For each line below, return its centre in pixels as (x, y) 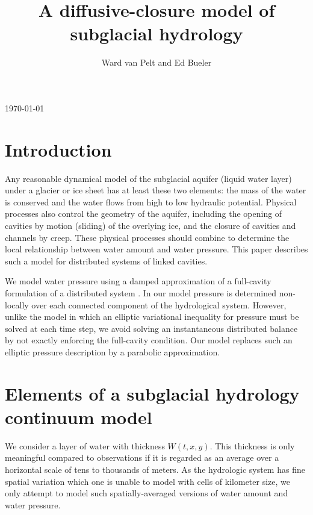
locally (17, 304)
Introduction (58, 149)
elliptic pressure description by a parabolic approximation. (113, 351)
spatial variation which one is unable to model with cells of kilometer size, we (148, 481)
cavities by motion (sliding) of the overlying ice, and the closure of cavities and (150, 225)
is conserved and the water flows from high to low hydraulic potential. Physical (151, 201)
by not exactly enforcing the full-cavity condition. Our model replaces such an (149, 340)
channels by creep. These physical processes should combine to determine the (147, 237)
